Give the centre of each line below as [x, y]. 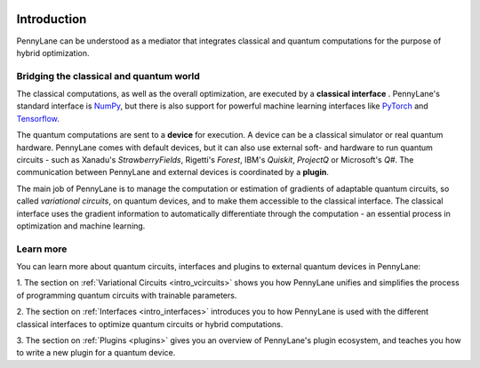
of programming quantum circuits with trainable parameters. [127, 295]
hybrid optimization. [53, 52]
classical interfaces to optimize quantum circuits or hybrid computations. [150, 324]
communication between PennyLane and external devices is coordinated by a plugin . [172, 172]
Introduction [52, 19]
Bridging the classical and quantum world [108, 76]
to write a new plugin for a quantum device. [96, 353]
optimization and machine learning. [81, 226]
